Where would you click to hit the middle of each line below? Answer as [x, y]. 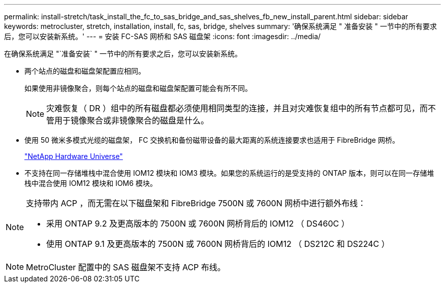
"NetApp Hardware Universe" [74, 156]
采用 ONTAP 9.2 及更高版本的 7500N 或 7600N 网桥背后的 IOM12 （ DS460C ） [198, 224]
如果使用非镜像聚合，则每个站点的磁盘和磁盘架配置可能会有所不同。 [138, 88]
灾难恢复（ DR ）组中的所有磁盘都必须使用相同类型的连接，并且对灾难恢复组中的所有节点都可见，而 [237, 108]
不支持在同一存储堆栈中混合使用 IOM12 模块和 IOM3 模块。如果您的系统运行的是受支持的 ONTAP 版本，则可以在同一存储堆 [229, 173]
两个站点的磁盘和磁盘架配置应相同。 [85, 71]
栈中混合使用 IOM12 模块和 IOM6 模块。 [91, 183]
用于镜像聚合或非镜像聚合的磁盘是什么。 [132, 120]
